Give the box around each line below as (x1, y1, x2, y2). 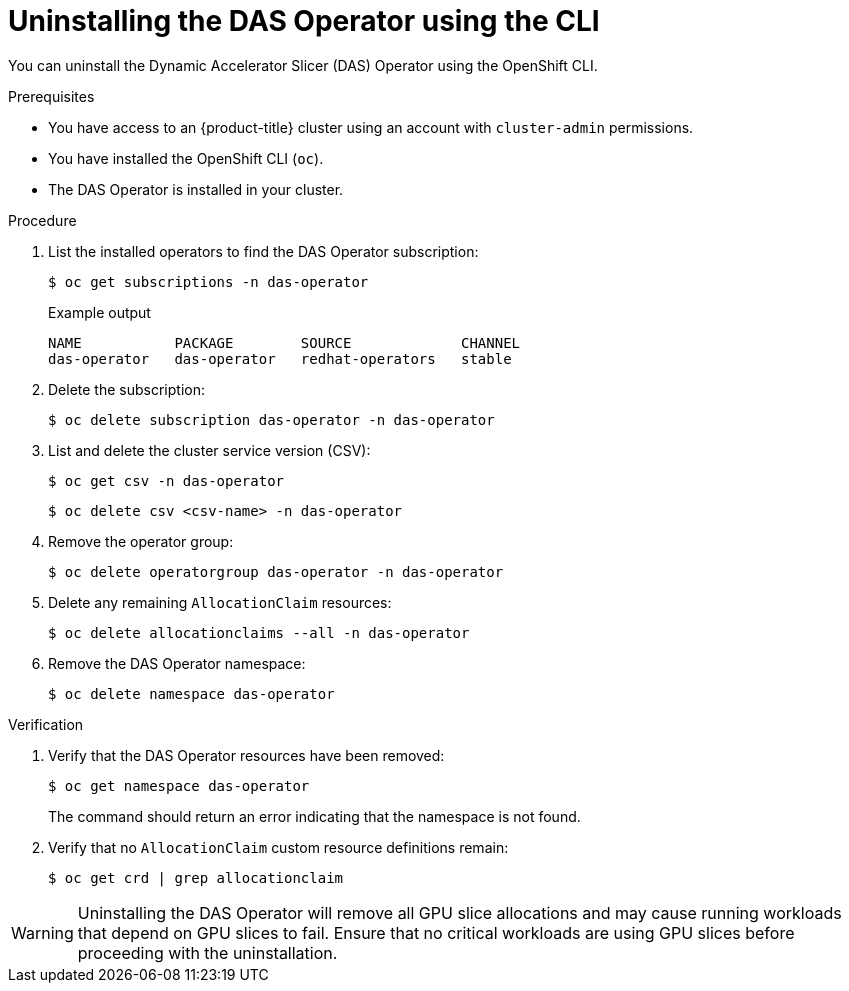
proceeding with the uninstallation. (77, 942, 338, 963)
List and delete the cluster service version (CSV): (48, 441, 371, 459)
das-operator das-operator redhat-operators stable (48, 350, 512, 367)
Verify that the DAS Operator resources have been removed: (48, 746, 445, 764)
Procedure (8, 211, 77, 229)
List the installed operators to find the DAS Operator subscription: (48, 242, 479, 260)
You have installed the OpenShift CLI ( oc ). (48, 149, 324, 167)
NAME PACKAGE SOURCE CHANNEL (48, 334, 521, 351)
